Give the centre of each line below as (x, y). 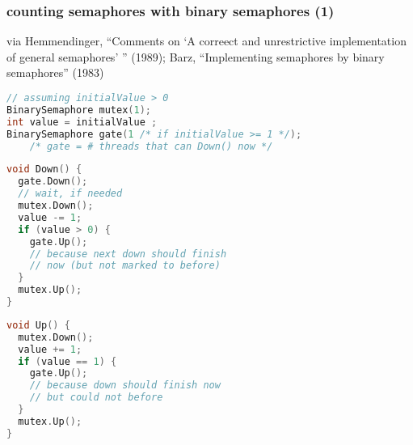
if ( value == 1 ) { (67, 361)
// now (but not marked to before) (125, 266)
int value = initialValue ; (82, 122)
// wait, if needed (70, 194)
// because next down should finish (128, 254)
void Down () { (44, 170)
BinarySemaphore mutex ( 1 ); (79, 110)
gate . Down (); (53, 182)
